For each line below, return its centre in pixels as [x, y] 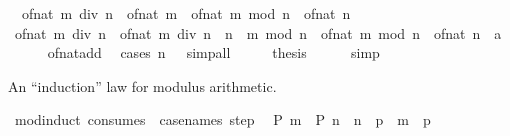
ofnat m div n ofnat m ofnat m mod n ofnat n [186, 13]
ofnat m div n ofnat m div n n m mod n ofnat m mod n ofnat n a [258, 32]
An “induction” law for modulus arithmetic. [142, 85]
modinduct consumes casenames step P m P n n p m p [222, 119]
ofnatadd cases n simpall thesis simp [213, 52]
